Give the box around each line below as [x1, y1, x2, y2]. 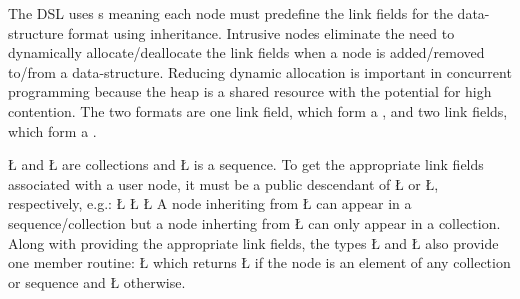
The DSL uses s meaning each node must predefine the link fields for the [8, 3, 453, 23]
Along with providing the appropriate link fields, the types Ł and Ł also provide [8, 232, 499, 253]
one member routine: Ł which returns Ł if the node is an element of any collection [8, 252, 511, 273]
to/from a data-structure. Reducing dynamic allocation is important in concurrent [8, 61, 512, 82]
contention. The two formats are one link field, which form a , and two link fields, [8, 100, 508, 121]
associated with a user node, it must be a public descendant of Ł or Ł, [8, 173, 439, 194]
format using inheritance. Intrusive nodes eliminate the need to [68, 22, 455, 43]
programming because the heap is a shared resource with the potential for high [8, 81, 492, 102]
